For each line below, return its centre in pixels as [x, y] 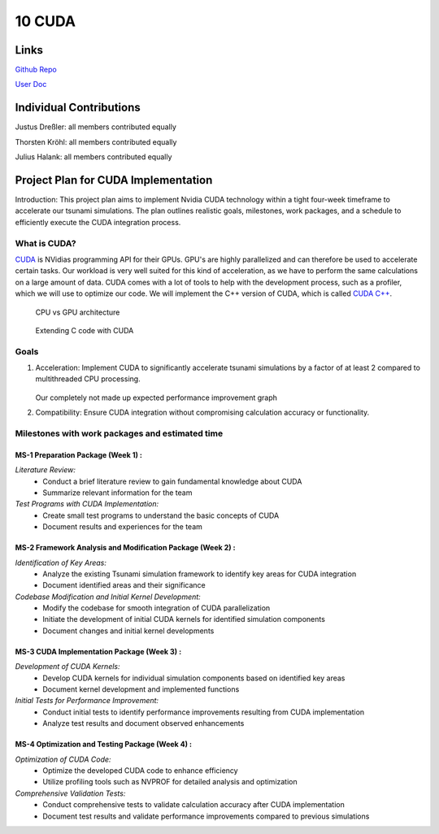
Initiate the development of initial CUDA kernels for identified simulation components [184, 619]
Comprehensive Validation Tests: [70, 793]
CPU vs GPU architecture [78, 312]
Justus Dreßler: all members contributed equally [96, 127]
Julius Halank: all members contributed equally [93, 157]
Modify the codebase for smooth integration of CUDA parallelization [156, 608]
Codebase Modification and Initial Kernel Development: [108, 597]
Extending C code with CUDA [85, 330]
